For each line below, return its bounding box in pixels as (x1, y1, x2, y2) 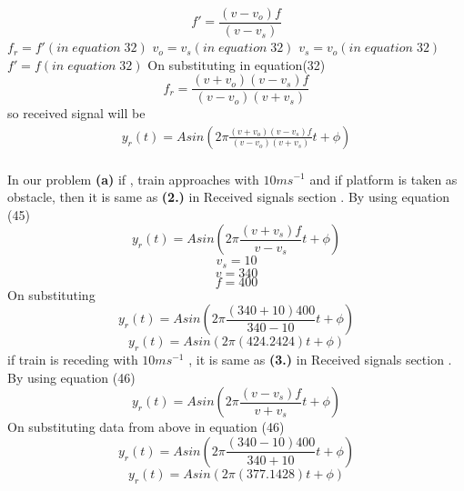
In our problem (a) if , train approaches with (7, 169, 259, 188)
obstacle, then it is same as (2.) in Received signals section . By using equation (7, 187, 450, 206)
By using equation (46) (7, 367, 136, 386)
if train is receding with (7, 350, 138, 369)
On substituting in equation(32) (147, 55, 326, 74)
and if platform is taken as (309, 169, 458, 188)
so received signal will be (7, 104, 146, 123)
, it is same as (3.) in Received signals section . (188, 350, 452, 369)
